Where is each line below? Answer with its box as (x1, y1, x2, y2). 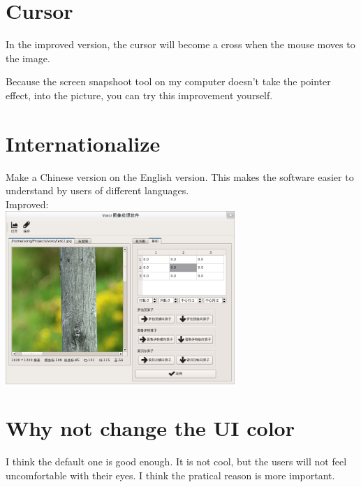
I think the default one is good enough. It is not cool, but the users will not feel (6, 454, 347, 469)
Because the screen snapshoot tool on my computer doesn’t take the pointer (6, 74, 331, 89)
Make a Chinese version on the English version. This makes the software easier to (6, 169, 354, 184)
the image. (6, 50, 50, 65)
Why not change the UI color (6, 414, 295, 442)
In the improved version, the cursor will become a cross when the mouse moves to (6, 37, 355, 52)
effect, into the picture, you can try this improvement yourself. (6, 87, 273, 102)
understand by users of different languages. (6, 183, 189, 198)
